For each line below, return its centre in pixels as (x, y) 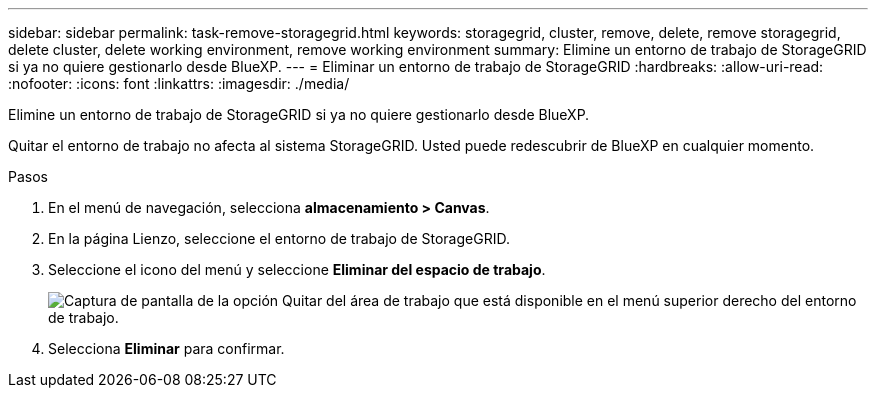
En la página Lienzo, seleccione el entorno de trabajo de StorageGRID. (279, 238)
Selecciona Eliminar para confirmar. (166, 348)
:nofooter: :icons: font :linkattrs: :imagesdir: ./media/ (179, 83)
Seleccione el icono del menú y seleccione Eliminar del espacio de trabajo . (297, 269)
